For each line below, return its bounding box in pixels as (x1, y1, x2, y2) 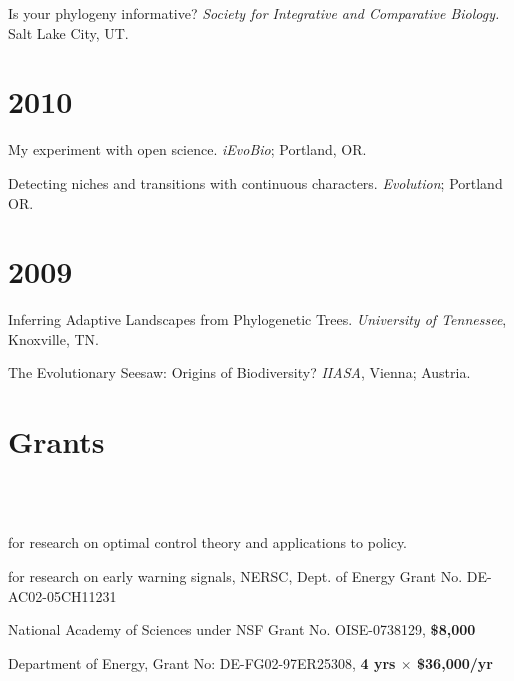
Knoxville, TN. (8, 328, 100, 349)
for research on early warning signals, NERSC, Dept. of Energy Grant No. (8, 565, 463, 586)
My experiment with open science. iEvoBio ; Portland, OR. (8, 139, 367, 160)
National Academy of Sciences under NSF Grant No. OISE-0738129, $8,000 (8, 619, 476, 640)
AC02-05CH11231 (8, 585, 117, 606)
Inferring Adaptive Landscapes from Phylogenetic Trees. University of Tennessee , (8, 309, 507, 330)
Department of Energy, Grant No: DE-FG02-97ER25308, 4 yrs (8, 652, 396, 673)
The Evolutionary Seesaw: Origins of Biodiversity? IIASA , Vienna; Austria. (8, 362, 471, 383)
